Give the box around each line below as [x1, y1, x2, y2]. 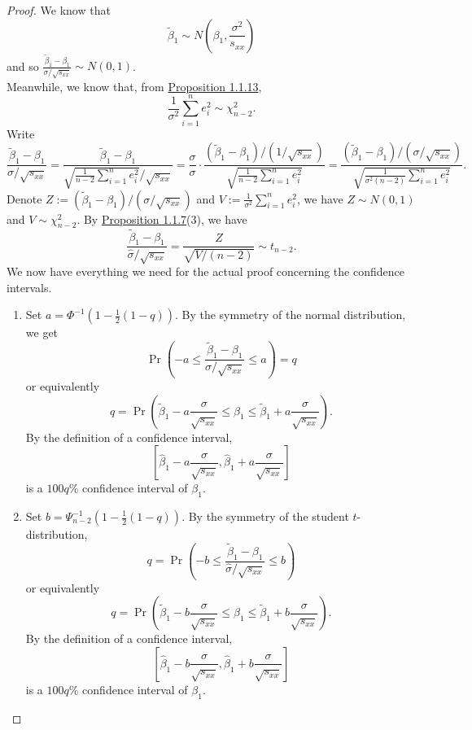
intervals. [7, 278, 52, 295]
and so [7, 57, 39, 74]
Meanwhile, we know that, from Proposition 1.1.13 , [7, 77, 262, 94]
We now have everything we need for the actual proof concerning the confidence [7, 263, 404, 280]
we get [25, 324, 59, 341]
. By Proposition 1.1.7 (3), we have [76, 210, 247, 227]
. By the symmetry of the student [181, 508, 349, 524]
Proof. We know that [7, 2, 111, 18]
